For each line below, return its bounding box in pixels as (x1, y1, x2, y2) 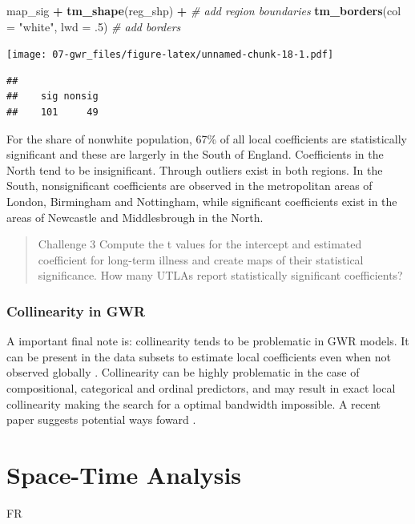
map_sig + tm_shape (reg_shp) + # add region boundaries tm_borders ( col (6, 2, 401, 18)
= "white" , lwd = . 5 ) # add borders (6, 18, 181, 34)
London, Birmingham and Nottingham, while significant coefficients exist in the (6, 193, 397, 209)
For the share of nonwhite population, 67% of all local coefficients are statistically (6, 130, 407, 147)
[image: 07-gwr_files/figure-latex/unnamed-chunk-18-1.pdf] (6, 49, 334, 61)
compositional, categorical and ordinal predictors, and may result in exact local (6, 379, 396, 396)
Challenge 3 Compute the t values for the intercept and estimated (38, 236, 362, 252)
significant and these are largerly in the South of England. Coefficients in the (6, 146, 384, 163)
